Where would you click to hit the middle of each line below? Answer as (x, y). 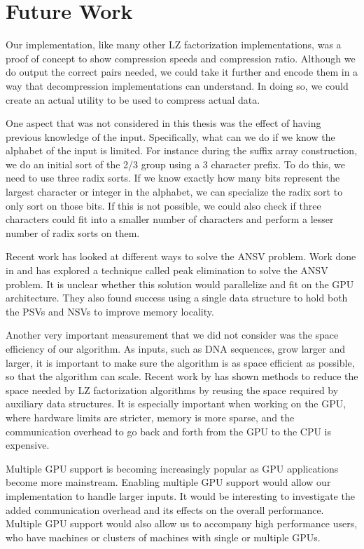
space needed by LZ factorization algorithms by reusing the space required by (172, 389)
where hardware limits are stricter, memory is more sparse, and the (150, 417)
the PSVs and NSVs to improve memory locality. (110, 311)
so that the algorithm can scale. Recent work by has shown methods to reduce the (182, 376)
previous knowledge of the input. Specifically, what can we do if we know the (170, 136)
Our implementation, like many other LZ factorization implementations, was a (174, 45)
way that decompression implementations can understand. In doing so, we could (177, 85)
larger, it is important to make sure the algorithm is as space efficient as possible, (180, 362)
